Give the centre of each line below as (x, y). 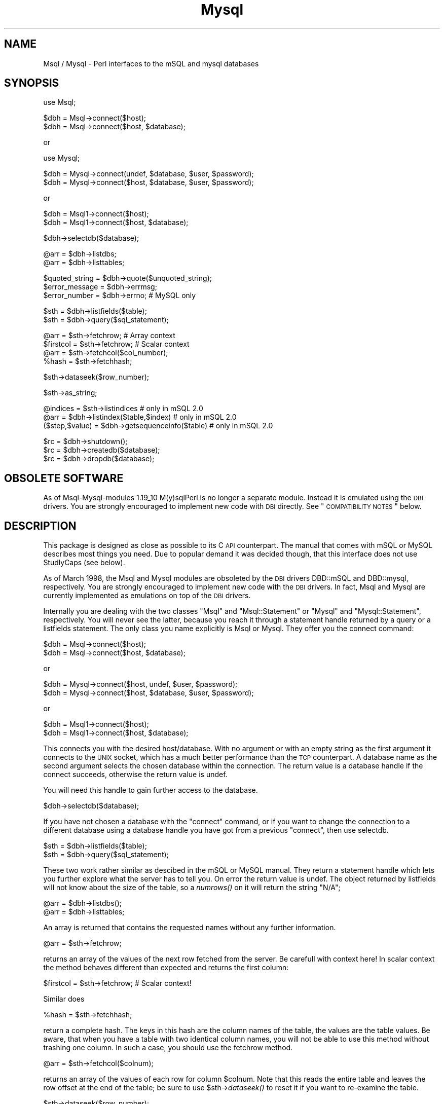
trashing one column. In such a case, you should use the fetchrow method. (168, 1048)
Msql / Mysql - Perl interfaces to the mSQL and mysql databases (151, 63)
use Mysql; (62, 158)
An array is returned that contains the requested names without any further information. (190, 928)
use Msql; (60, 102)
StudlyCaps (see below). (84, 563)
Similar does (64, 999)
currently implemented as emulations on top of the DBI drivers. (147, 596)
